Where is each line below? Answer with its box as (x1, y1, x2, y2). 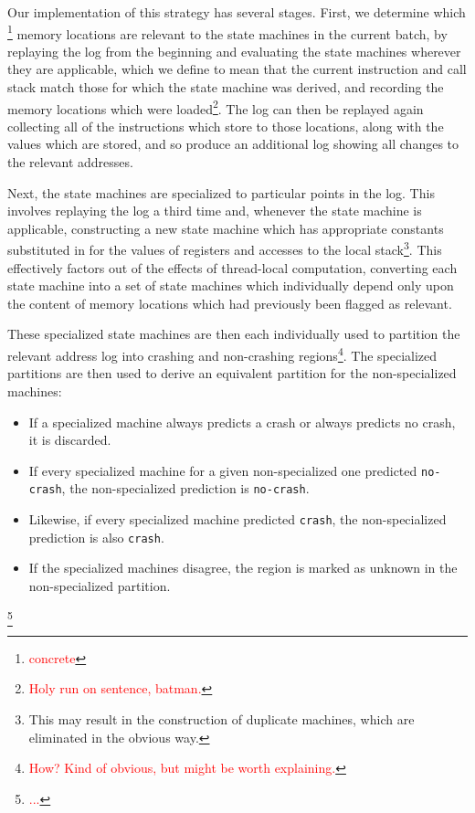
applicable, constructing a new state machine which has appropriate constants (7, 218, 444, 238)
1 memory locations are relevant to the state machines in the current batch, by (7, 21, 448, 43)
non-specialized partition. (28, 575, 171, 595)
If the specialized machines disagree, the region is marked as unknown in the (28, 558, 458, 577)
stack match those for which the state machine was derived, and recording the (7, 78, 444, 97)
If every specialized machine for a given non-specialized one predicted (28, 460, 417, 480)
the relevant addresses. (7, 153, 133, 172)
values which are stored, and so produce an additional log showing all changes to (7, 134, 459, 153)
